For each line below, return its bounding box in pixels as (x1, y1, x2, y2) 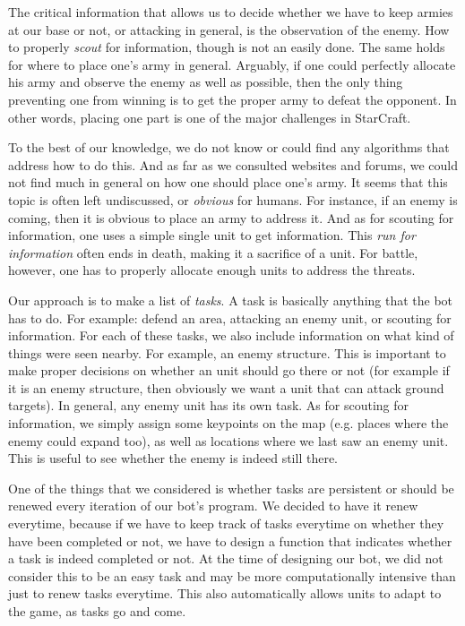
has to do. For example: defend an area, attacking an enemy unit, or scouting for (8, 308, 452, 327)
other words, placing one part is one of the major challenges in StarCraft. (8, 107, 411, 126)
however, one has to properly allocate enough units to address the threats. (8, 261, 416, 279)
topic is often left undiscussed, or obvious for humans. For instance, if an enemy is (8, 190, 458, 209)
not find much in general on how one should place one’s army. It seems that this (8, 173, 448, 192)
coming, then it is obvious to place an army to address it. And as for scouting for (8, 208, 454, 227)
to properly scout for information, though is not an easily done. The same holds (8, 38, 445, 56)
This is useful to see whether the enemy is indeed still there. (8, 449, 338, 467)
